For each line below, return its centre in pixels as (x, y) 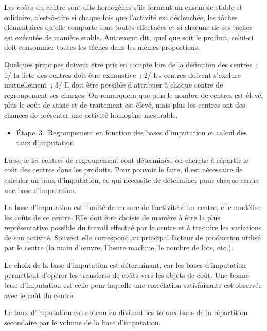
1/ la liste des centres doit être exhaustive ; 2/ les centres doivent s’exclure (122, 74)
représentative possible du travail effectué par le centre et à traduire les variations (133, 227)
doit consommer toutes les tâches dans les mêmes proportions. (102, 47)
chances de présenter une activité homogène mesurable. (91, 115)
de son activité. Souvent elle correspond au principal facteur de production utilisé (132, 237)
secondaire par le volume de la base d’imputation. (83, 323)
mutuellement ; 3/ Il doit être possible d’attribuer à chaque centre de (114, 85)
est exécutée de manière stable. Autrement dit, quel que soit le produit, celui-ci (129, 37)
